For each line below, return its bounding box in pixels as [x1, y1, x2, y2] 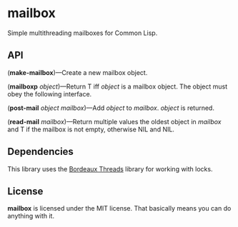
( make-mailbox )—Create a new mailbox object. [7, 68, 148, 76]
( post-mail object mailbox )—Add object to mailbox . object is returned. [7, 104, 214, 112]
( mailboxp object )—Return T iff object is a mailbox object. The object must [7, 82, 228, 91]
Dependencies [7, 146, 74, 158]
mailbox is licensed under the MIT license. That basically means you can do [7, 204, 232, 213]
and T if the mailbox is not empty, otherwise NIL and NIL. [7, 125, 175, 133]
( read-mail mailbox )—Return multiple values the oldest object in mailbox [7, 117, 222, 126]
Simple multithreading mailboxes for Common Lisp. [7, 29, 158, 37]
